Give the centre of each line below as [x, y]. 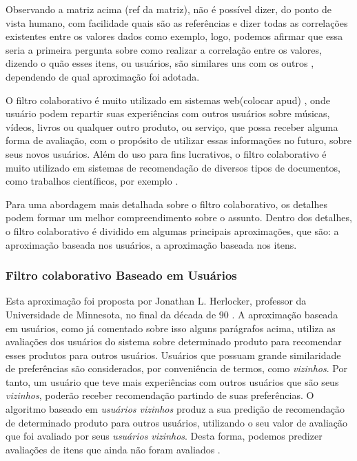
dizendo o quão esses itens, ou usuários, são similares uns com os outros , [160, 63]
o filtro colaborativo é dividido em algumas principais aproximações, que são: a [172, 230]
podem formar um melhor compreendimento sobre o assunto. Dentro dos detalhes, [179, 217]
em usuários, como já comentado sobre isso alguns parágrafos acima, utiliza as [171, 328]
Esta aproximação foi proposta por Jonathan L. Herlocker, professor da [156, 301]
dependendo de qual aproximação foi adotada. [103, 76]
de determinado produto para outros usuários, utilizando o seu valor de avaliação [177, 422]
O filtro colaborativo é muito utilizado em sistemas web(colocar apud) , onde [168, 100]
